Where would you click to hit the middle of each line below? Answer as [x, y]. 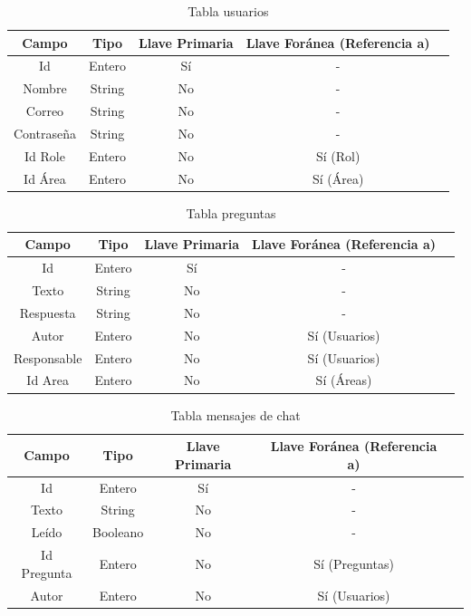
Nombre [45, 88]
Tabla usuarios [228, 11]
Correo [45, 111]
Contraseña [45, 133]
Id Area [48, 380]
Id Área [45, 178]
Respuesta [48, 312]
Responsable [48, 357]
